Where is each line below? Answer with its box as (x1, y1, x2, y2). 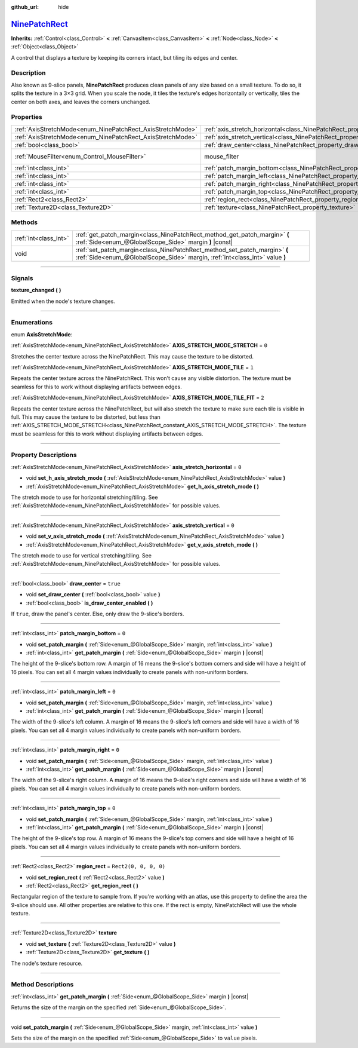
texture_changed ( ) (11, 287, 61, 294)
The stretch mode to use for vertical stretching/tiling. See (11, 551, 152, 559)
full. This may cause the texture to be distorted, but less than (11, 413, 161, 421)
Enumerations (11, 318, 53, 327)
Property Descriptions (11, 451, 77, 459)
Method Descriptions (11, 980, 74, 989)
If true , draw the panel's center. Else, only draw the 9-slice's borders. (11, 610, 184, 617)
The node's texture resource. (11, 960, 83, 967)
